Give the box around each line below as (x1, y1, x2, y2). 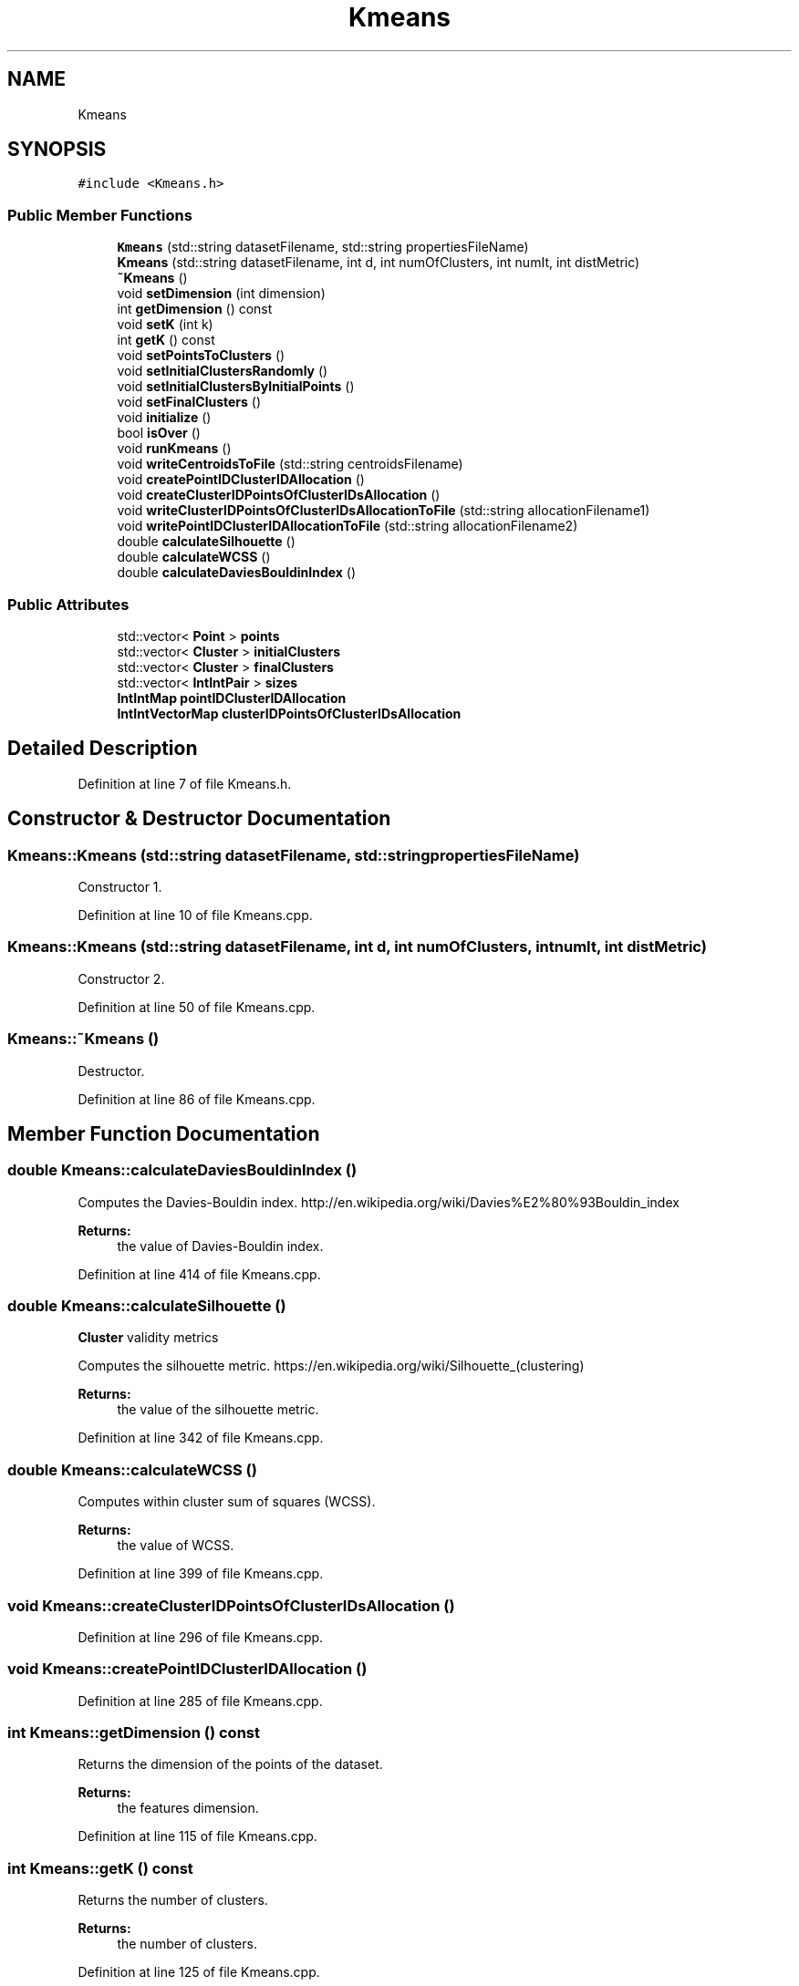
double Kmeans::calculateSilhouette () (7, 1297, 286, 1316)
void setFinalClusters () (117, 394, 262, 410)
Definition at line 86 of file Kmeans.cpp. (78, 1091, 316, 1107)
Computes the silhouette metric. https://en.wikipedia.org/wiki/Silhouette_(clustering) (78, 1358, 585, 1374)
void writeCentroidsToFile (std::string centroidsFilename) (117, 456, 463, 472)
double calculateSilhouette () (117, 533, 296, 550)
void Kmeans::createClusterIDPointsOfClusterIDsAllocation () (7, 1596, 455, 1615)
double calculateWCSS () (117, 549, 271, 565)
